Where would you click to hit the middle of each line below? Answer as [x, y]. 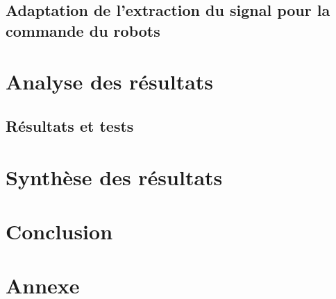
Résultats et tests [70, 125]
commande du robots [83, 30]
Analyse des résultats [110, 82]
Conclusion [59, 231]
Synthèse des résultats [114, 177]
